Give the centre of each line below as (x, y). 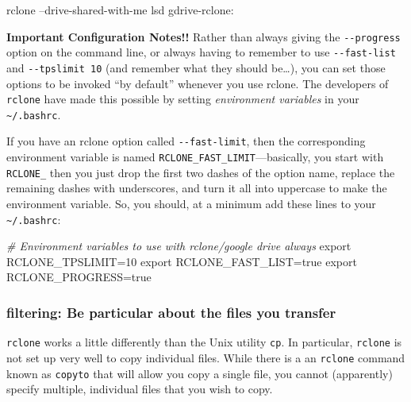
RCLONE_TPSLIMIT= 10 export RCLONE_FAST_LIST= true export (182, 261)
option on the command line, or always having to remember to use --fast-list (201, 52)
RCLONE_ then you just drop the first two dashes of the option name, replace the (201, 172)
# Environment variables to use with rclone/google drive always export (179, 246)
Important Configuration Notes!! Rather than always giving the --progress (204, 36)
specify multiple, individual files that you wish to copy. (140, 389)
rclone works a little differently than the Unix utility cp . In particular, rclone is (204, 342)
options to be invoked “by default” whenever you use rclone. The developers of (198, 83)
